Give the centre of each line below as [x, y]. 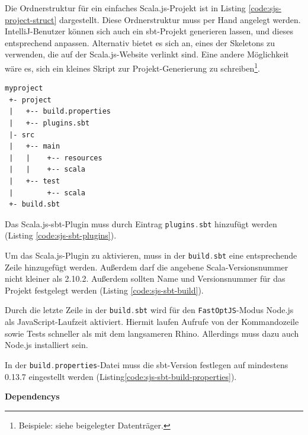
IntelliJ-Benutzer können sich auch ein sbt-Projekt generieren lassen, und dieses [149, 31]
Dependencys [32, 396]
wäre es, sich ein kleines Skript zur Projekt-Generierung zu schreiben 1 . [133, 67]
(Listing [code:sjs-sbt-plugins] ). [61, 235]
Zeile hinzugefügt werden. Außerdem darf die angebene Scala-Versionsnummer [147, 267]
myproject [24, 88]
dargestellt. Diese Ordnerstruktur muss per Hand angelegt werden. [180, 19]
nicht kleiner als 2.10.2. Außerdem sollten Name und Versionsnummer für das [145, 278]
